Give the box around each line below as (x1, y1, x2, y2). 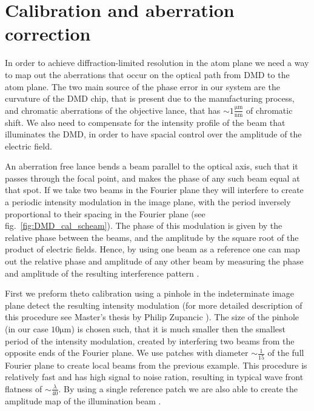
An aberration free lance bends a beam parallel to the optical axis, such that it (5, 160, 298, 173)
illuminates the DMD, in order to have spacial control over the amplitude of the (5, 128, 302, 140)
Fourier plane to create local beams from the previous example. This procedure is (5, 358, 307, 371)
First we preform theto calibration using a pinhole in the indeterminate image (5, 287, 294, 300)
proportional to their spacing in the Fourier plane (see (5, 207, 205, 220)
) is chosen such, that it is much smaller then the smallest (71, 323, 286, 335)
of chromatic (246, 104, 293, 116)
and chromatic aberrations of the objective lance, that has (5, 104, 221, 116)
